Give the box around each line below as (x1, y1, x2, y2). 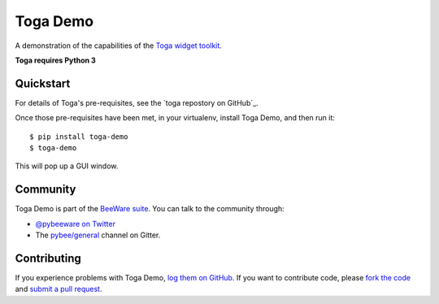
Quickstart (15, 76, 71, 90)
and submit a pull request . (15, 284, 102, 294)
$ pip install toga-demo (29, 132, 128, 141)
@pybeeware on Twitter (35, 219, 115, 228)
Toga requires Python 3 (15, 55, 97, 65)
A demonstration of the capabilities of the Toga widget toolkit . (15, 41, 223, 50)
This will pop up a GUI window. (15, 161, 119, 171)
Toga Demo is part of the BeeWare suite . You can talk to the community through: (15, 204, 285, 214)
